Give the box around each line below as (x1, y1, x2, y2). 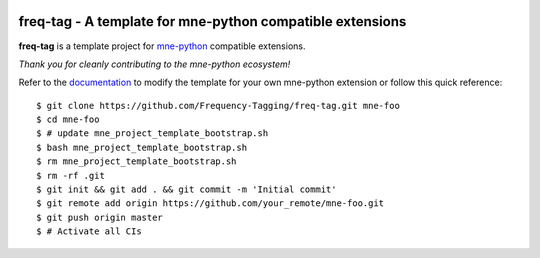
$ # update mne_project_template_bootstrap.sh (36, 128, 269, 139)
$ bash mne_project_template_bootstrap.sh (36, 141, 248, 153)
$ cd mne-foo (36, 114, 100, 125)
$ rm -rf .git (36, 170, 105, 181)
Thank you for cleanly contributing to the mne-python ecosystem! (18, 58, 291, 70)
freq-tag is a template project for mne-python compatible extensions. (18, 40, 306, 52)
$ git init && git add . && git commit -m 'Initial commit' (36, 184, 337, 195)
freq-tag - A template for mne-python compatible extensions (18, 13, 407, 30)
